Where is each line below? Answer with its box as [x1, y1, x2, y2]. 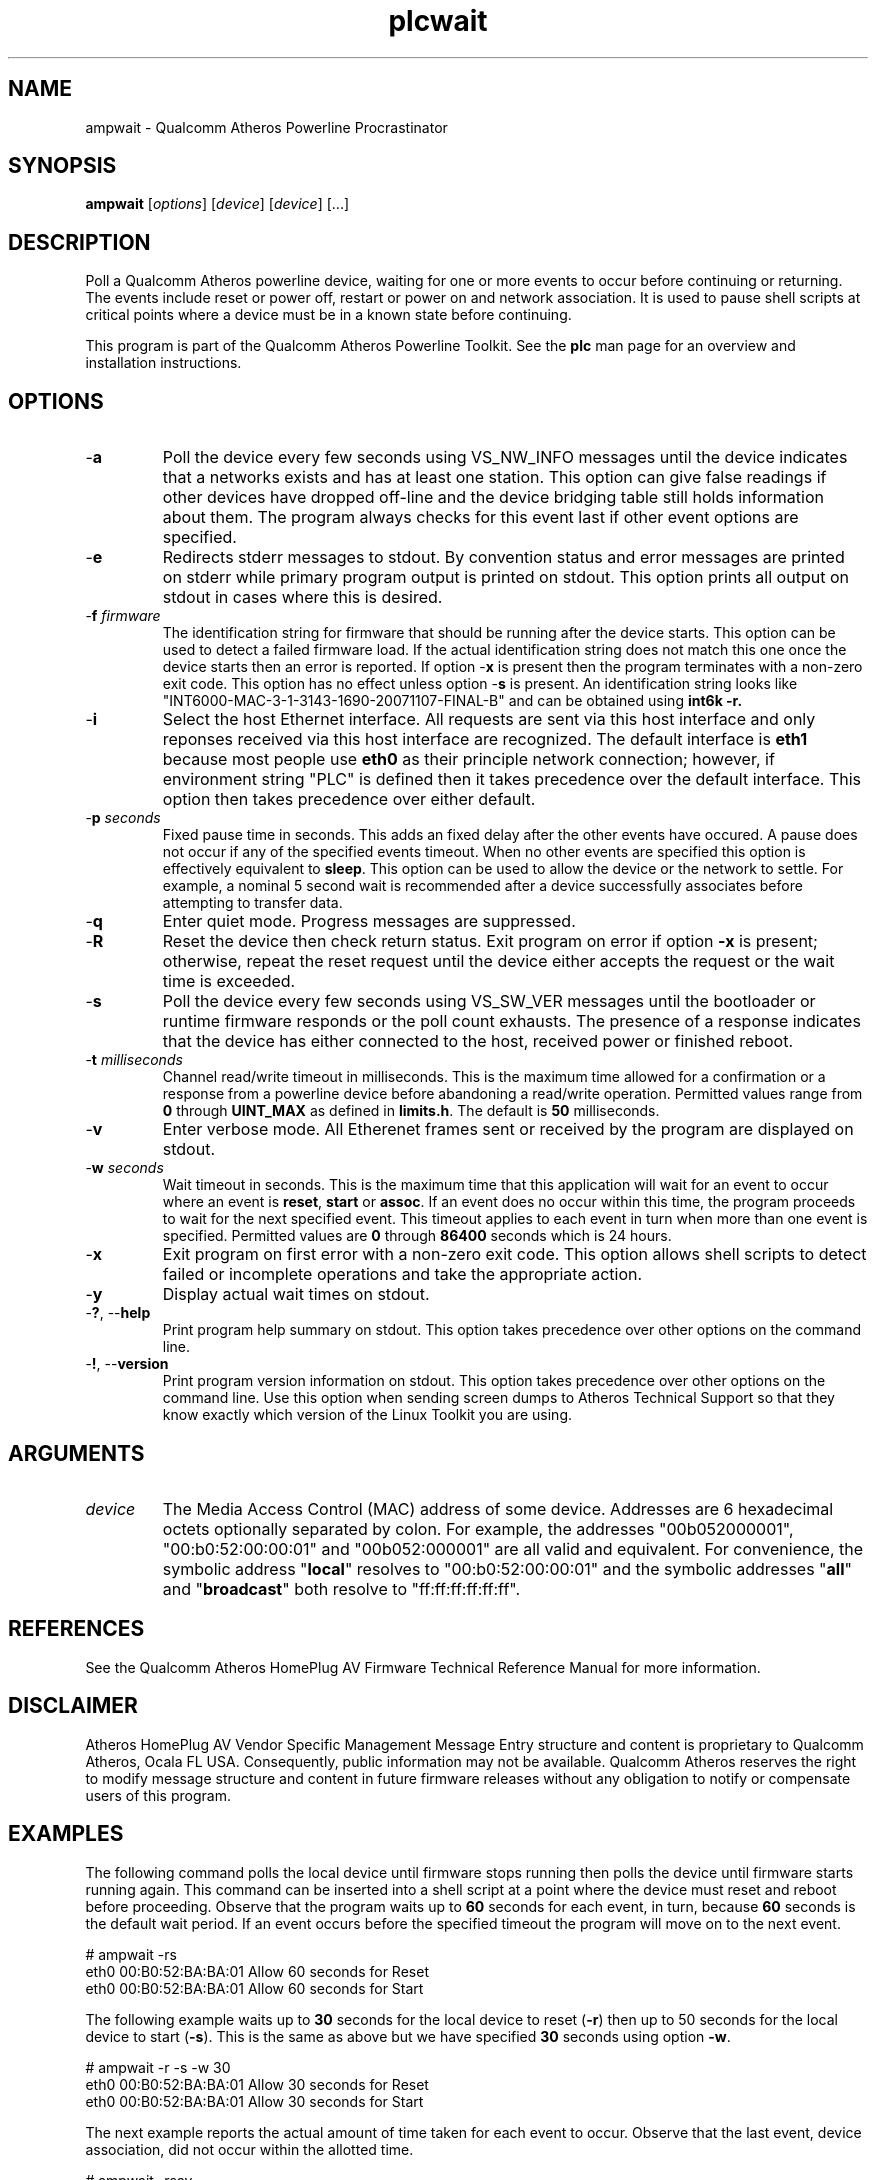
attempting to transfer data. [162, 894, 343, 912]
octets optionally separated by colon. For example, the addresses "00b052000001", [162, 1518, 794, 1539]
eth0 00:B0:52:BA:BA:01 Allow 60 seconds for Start [85, 1979, 424, 1997]
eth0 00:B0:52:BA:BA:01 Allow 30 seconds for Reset [85, 2075, 429, 2093]
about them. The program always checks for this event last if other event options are [162, 507, 799, 528]
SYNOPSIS [8, 153, 117, 179]
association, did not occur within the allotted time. [85, 2140, 414, 2158]
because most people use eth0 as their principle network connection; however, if [162, 749, 775, 770]
